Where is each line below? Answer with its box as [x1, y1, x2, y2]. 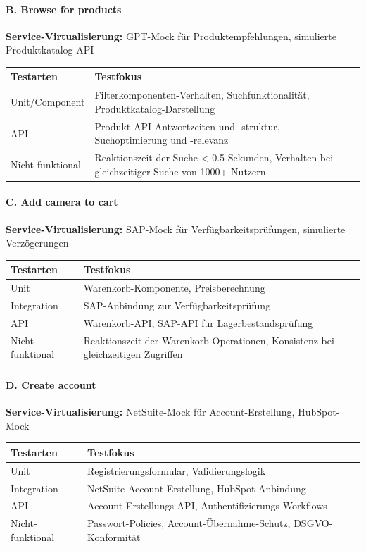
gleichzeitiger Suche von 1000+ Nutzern [94, 163, 266, 178]
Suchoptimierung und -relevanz [94, 132, 229, 147]
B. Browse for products [6, 1, 122, 16]
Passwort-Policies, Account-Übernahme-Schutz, [87, 516, 291, 530]
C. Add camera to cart [6, 194, 118, 209]
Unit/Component [11, 94, 85, 109]
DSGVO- [294, 516, 333, 530]
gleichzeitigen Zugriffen [83, 347, 183, 361]
